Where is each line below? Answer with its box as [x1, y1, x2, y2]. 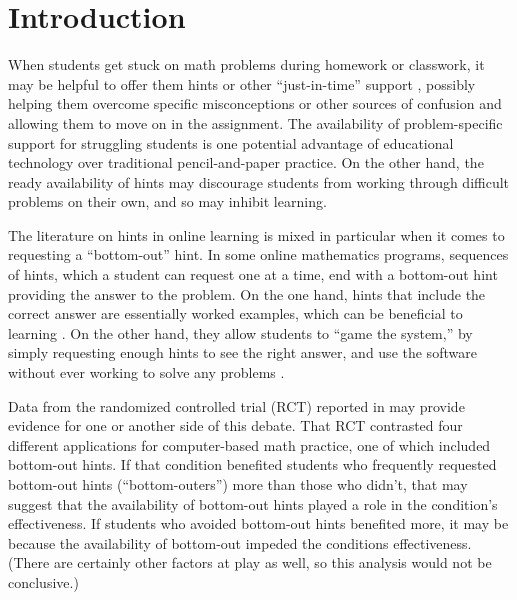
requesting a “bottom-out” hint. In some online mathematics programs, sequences [8, 244, 509, 265]
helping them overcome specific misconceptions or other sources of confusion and [8, 93, 502, 114]
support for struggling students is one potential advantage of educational [8, 132, 454, 153]
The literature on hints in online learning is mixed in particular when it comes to [8, 224, 505, 245]
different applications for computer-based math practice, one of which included [8, 434, 491, 455]
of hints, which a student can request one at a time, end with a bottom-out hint [8, 264, 498, 285]
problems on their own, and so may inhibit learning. [8, 191, 327, 212]
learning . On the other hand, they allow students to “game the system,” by [8, 322, 473, 343]
